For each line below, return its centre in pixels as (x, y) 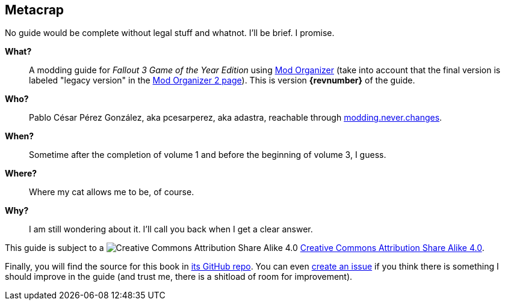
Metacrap (35, 10)
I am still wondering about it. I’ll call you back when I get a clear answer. (171, 229)
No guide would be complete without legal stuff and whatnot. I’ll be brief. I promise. (170, 33)
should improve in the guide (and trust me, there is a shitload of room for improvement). (179, 277)
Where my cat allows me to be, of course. (112, 192)
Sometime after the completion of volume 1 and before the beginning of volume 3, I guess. (208, 155)
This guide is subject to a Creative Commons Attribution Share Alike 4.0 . (245, 248)
